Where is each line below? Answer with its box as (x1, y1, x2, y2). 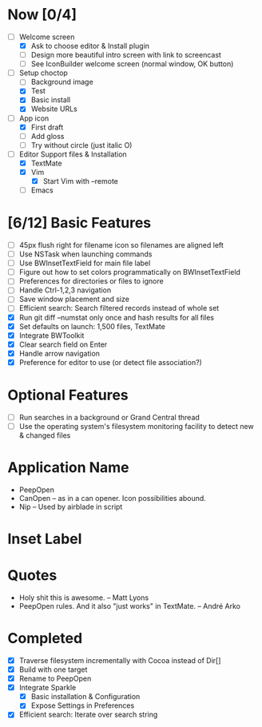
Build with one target (18, 665, 88, 674)
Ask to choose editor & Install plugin (30, 42, 149, 50)
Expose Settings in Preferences (30, 701, 135, 710)
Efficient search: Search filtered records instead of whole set (18, 304, 220, 313)
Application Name (7, 459, 129, 477)
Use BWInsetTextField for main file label (18, 258, 151, 268)
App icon (18, 113, 50, 123)
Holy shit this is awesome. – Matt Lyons (18, 593, 149, 602)
